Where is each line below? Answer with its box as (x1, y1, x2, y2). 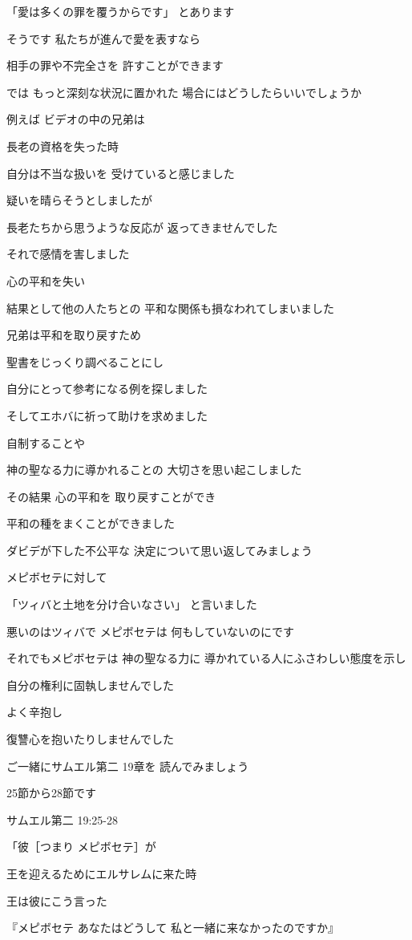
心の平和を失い (6, 272, 85, 289)
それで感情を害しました (6, 245, 130, 262)
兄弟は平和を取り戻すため (6, 326, 141, 343)
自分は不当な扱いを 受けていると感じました (6, 164, 235, 181)
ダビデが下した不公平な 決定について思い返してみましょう (6, 541, 313, 558)
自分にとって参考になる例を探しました (6, 380, 208, 397)
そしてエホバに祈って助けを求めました (6, 407, 208, 423)
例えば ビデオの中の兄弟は (6, 111, 145, 128)
